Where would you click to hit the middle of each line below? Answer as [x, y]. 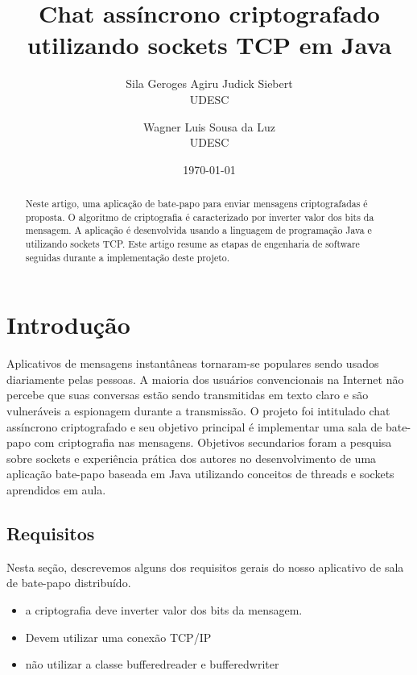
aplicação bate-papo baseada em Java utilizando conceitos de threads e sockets [200, 474]
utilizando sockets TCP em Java [209, 45]
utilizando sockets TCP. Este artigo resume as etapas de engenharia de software [192, 244]
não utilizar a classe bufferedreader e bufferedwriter [152, 664]
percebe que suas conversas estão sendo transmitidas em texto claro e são [188, 395]
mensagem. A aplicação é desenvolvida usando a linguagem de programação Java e [198, 230]
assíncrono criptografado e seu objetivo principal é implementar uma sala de [194, 426]
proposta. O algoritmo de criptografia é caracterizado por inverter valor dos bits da [200, 217]
